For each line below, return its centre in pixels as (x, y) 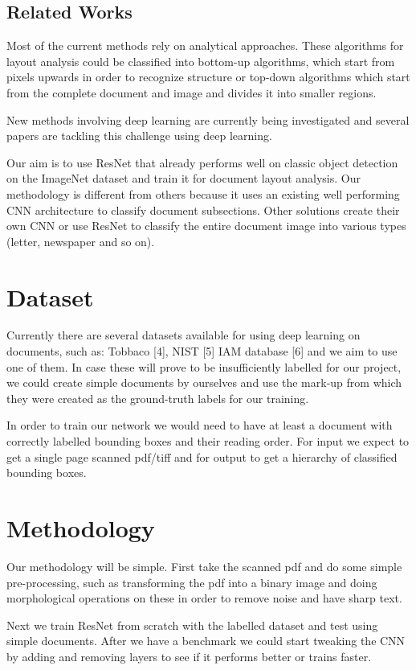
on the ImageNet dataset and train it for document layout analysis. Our (184, 178)
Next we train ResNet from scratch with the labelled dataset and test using (192, 625)
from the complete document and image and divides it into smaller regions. (192, 92)
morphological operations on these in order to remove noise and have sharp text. (204, 598)
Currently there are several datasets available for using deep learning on (184, 335)
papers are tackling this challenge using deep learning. (139, 136)
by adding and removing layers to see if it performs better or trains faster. (189, 656)
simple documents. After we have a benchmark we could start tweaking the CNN (206, 641)
